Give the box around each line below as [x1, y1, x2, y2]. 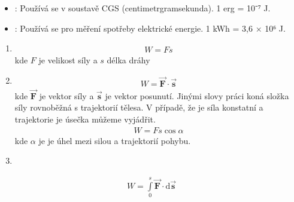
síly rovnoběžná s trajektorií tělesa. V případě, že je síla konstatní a [14, 101, 263, 114]
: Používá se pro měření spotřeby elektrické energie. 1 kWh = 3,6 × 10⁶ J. [14, 22, 286, 34]
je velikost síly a [38, 53, 98, 66]
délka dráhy [107, 53, 150, 66]
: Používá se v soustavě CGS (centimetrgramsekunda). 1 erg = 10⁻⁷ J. [14, 2, 271, 14]
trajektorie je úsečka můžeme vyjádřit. [14, 112, 156, 125]
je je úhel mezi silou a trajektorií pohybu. [38, 134, 191, 146]
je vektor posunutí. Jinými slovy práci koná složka [105, 89, 289, 102]
